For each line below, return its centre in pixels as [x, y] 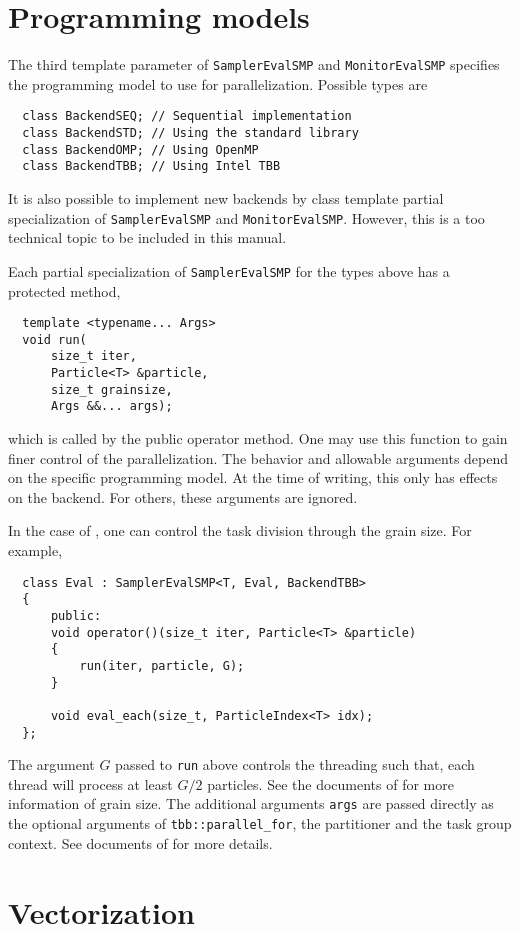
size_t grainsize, [111, 389]
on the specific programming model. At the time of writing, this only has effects [253, 477]
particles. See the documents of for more [330, 783]
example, [35, 550]
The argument [51, 764]
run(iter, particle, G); [162, 665]
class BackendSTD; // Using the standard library [190, 133]
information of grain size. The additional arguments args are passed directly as [251, 803]
